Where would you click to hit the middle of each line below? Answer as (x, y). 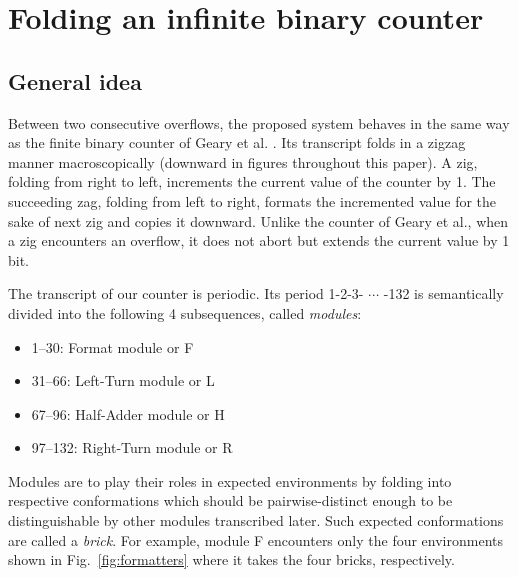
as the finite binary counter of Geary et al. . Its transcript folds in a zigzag (237, 142)
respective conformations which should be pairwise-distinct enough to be (230, 500)
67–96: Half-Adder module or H (128, 413)
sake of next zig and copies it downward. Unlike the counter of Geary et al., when (258, 220)
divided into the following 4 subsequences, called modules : (185, 312)
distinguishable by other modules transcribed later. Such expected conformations (256, 520)
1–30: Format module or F (112, 346)
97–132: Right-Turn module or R (132, 447)
